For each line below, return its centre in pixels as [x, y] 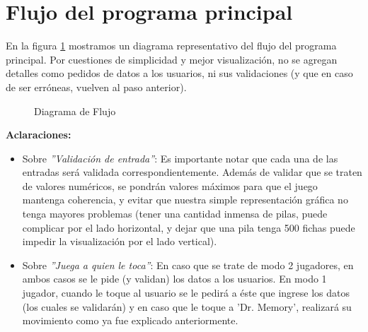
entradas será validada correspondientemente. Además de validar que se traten [192, 172]
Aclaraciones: [39, 135]
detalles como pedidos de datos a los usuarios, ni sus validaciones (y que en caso [179, 73]
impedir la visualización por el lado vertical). [120, 241]
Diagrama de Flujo [75, 111]
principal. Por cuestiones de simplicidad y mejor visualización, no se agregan [172, 59]
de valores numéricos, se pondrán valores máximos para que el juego [170, 185]
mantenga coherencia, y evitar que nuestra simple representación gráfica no [185, 200]
